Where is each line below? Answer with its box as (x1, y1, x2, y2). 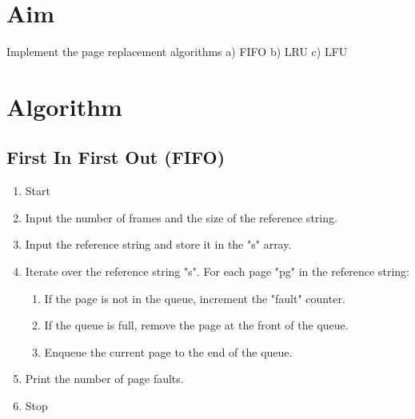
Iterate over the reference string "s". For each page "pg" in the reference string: (25, 263, 409, 280)
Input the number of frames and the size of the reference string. (25, 209, 337, 225)
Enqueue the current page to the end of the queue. (44, 343, 293, 360)
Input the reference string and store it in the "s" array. (25, 236, 292, 253)
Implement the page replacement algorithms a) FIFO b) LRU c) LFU (6, 43, 348, 60)
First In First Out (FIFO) (6, 145, 225, 170)
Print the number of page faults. (25, 370, 184, 387)
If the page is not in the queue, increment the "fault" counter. (44, 289, 345, 306)
